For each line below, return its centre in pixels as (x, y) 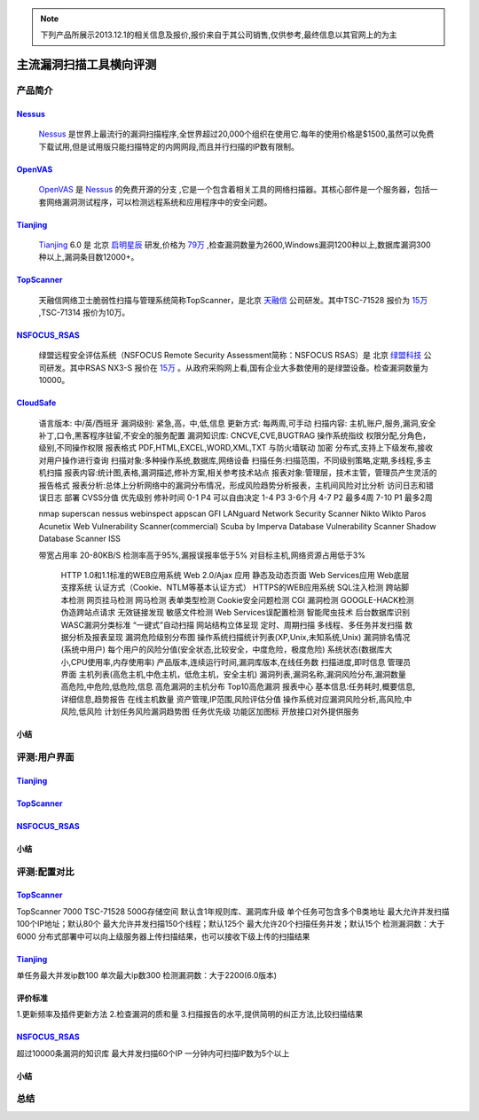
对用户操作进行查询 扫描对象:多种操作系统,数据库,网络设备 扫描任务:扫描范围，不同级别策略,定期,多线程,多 (232, 460)
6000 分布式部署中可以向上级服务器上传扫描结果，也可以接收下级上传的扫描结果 (163, 936)
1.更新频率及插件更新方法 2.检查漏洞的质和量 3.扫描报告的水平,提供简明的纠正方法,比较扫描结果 (190, 1014)
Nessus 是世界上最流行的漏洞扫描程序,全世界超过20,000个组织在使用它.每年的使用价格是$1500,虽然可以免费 (236, 134)
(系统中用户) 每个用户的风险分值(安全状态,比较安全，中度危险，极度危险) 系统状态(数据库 (223, 650)
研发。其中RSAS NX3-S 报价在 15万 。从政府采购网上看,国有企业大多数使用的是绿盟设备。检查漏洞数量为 (237, 367)
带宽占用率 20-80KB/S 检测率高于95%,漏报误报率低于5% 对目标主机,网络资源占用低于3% (202, 555)
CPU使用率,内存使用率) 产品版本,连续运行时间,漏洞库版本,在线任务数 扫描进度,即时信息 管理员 (241, 662)
